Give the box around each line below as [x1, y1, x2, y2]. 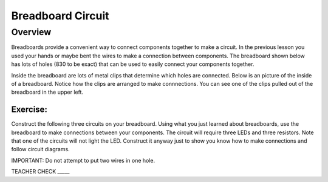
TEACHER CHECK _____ [11, 168, 70, 175]
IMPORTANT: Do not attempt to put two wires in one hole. [11, 157, 155, 164]
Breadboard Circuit [11, 9, 109, 22]
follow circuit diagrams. [11, 146, 70, 153]
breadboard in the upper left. [11, 88, 84, 96]
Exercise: [11, 105, 48, 115]
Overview [11, 27, 52, 37]
